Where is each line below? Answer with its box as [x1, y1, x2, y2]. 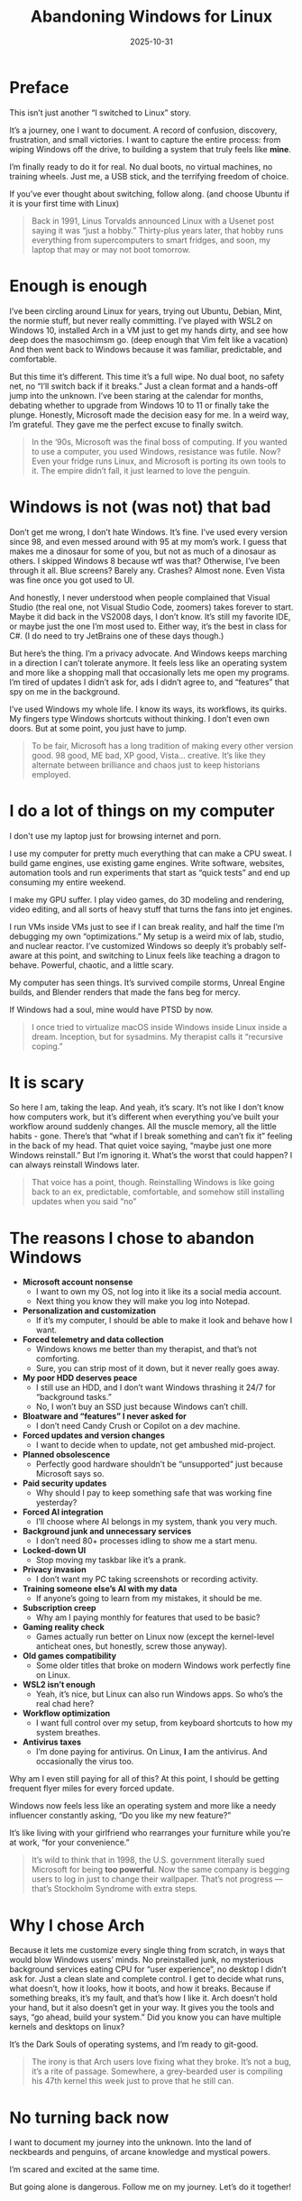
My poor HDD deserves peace [22, 1373, 138, 1384]
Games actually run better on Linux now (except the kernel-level [35, 1631, 275, 1643]
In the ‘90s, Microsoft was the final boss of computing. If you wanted [31, 436, 288, 447]
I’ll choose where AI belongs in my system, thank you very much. [35, 1516, 278, 1527]
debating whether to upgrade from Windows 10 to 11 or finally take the [9, 400, 270, 410]
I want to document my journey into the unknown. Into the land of [9, 2137, 252, 2148]
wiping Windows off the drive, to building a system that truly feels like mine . [9, 143, 291, 154]
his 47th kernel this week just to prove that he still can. [31, 2076, 234, 2086]
